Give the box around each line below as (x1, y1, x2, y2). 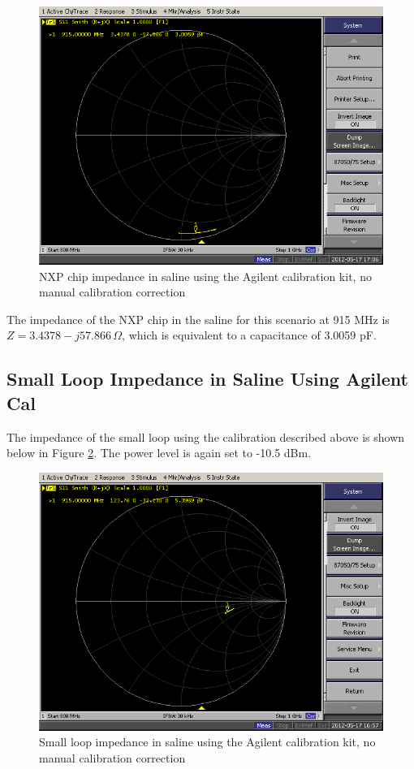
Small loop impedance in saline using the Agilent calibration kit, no (39, 733, 376, 750)
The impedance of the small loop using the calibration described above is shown (6, 428, 405, 445)
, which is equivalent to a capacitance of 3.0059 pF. (122, 326, 377, 343)
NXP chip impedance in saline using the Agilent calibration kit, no (39, 267, 372, 284)
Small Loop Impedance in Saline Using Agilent (6, 366, 408, 391)
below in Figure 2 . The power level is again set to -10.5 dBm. (6, 444, 312, 461)
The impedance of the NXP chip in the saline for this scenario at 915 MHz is (6, 310, 390, 327)
